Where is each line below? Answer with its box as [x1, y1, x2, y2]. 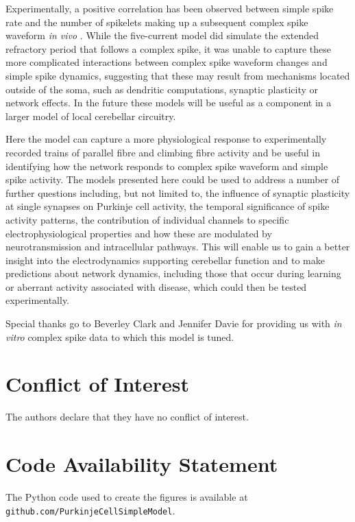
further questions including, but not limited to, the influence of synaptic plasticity [5, 185, 350, 200]
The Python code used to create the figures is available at [5, 490, 248, 504]
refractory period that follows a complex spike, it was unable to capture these [5, 41, 331, 56]
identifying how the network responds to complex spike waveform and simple [5, 158, 328, 173]
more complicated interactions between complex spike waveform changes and [5, 55, 328, 69]
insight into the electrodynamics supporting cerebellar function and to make [5, 252, 325, 267]
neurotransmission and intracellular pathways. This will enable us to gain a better [5, 239, 350, 254]
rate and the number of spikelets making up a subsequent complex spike [5, 14, 308, 29]
